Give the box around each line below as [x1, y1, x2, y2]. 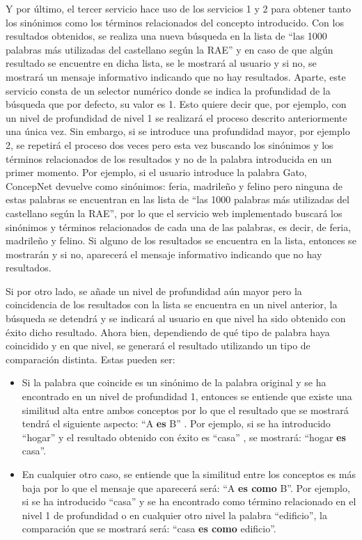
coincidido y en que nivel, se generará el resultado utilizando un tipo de [6, 338, 310, 353]
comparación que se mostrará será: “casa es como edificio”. [22, 521, 276, 536]
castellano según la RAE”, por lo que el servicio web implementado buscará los [6, 205, 343, 220]
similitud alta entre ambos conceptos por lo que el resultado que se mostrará [22, 402, 349, 417]
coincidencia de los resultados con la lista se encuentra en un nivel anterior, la [6, 297, 338, 312]
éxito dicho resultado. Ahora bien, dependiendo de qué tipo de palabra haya [6, 324, 330, 339]
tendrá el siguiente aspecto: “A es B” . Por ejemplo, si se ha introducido [22, 416, 331, 431]
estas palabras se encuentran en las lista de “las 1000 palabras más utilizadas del [6, 192, 349, 207]
